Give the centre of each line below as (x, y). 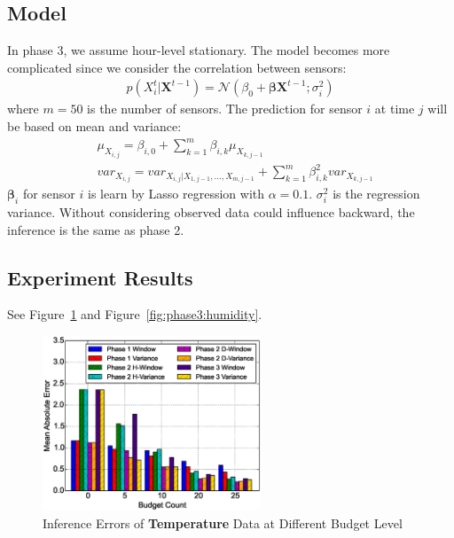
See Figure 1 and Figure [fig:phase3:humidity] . (135, 314)
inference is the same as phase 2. (96, 229)
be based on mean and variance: (94, 126)
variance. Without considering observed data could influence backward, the (211, 212)
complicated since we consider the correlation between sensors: (177, 67)
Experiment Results (100, 277)
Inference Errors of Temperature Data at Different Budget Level (223, 522)
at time (395, 109)
